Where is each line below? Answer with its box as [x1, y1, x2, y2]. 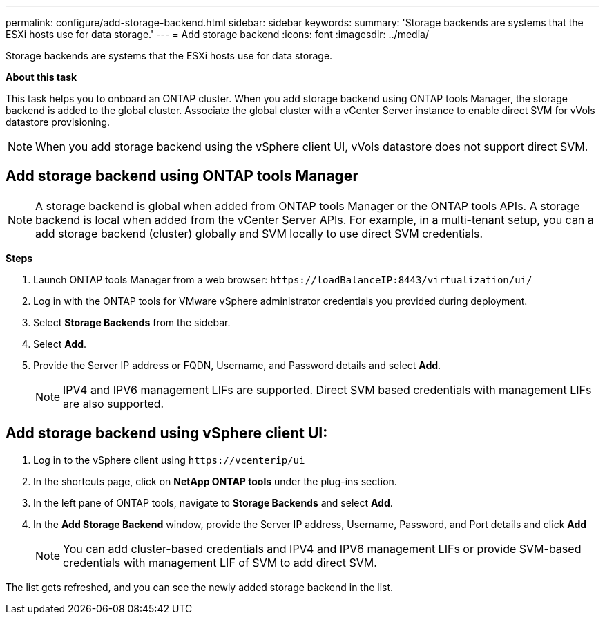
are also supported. [63, 396, 164, 411]
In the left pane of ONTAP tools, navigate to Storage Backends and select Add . [33, 496, 393, 509]
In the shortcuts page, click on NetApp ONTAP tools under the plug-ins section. [33, 475, 397, 487]
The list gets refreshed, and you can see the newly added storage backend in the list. [6, 581, 394, 593]
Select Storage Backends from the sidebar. [33, 316, 231, 328]
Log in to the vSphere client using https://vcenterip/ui [33, 453, 305, 466]
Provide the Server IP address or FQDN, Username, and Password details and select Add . [33, 359, 441, 371]
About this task [6, 71, 77, 83]
